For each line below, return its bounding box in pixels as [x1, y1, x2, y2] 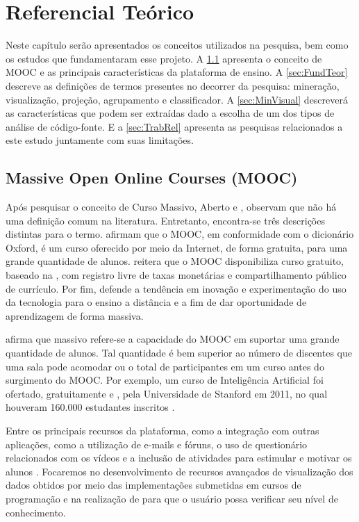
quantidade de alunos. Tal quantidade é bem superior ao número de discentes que [6, 345, 352, 360]
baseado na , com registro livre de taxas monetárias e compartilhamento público [6, 268, 347, 282]
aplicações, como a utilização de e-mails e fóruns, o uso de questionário [6, 437, 308, 451]
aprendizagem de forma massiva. [6, 308, 144, 323]
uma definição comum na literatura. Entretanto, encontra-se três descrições [6, 213, 325, 227]
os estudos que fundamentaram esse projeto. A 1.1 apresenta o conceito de [6, 51, 322, 65]
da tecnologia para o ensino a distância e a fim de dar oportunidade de [6, 295, 307, 309]
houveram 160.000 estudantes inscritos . [6, 400, 175, 414]
